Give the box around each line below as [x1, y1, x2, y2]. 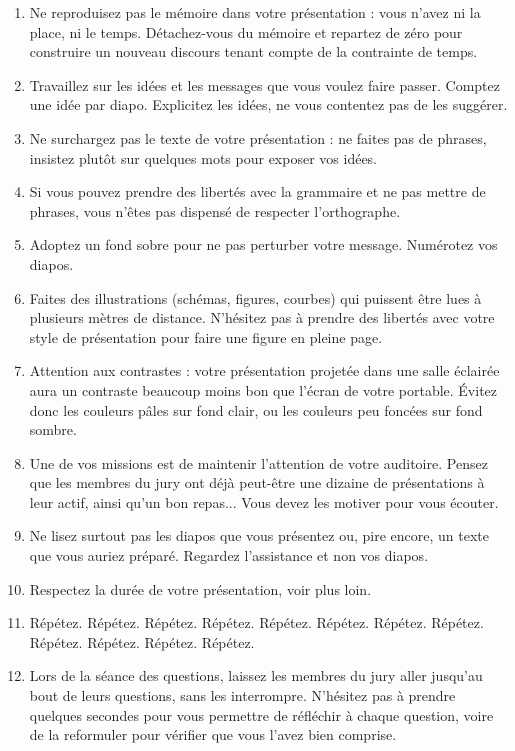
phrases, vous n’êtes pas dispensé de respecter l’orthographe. [29, 200, 401, 221]
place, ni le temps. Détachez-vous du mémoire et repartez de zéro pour [29, 21, 463, 42]
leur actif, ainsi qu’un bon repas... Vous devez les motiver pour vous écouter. [29, 491, 499, 512]
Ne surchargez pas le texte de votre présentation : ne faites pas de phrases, [29, 127, 487, 148]
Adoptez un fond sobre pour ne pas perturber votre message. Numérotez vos [29, 234, 498, 255]
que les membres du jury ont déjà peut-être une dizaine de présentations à [29, 472, 485, 493]
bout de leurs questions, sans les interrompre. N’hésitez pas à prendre [29, 685, 456, 706]
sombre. [29, 419, 77, 440]
